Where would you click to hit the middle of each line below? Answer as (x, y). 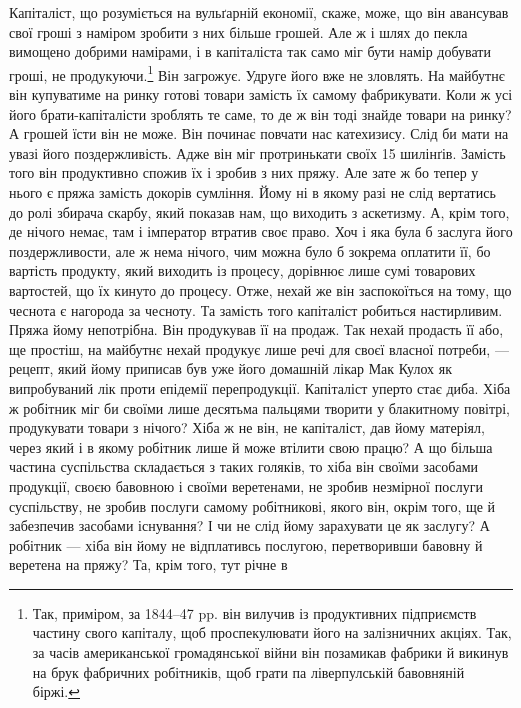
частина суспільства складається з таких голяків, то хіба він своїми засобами (244, 466)
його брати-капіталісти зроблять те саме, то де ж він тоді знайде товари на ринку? (260, 113)
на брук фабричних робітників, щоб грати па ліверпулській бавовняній (248, 671)
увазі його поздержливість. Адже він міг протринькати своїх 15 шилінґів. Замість (257, 152)
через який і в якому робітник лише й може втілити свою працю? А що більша (251, 446)
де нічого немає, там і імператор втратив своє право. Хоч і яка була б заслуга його (261, 231)
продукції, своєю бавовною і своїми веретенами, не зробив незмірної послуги (246, 485)
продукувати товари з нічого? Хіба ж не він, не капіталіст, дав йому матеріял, (247, 427)
